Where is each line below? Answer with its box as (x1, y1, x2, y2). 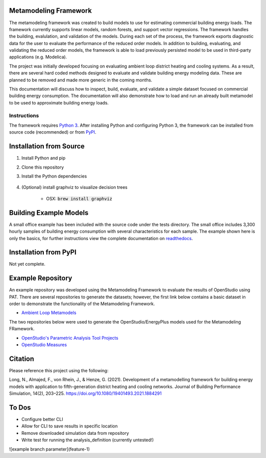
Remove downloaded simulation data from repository (21, 430, 129, 436)
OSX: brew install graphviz (46, 195, 113, 202)
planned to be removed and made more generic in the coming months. (9, 77, 153, 83)
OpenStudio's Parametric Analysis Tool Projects (21, 335, 118, 341)
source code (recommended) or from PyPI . (9, 129, 97, 135)
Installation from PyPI (9, 248, 76, 256)
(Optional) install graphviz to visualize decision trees (21, 184, 128, 190)
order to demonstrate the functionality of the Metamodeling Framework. (9, 301, 155, 307)
